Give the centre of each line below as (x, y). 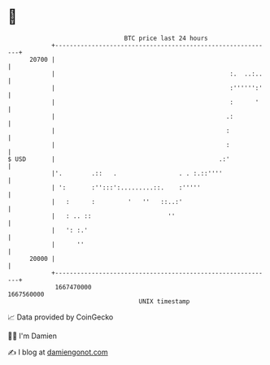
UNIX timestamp (164, 301)
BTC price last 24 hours (166, 38)
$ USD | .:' (119, 159)
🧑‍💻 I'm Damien (33, 336)
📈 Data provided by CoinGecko (61, 317)
